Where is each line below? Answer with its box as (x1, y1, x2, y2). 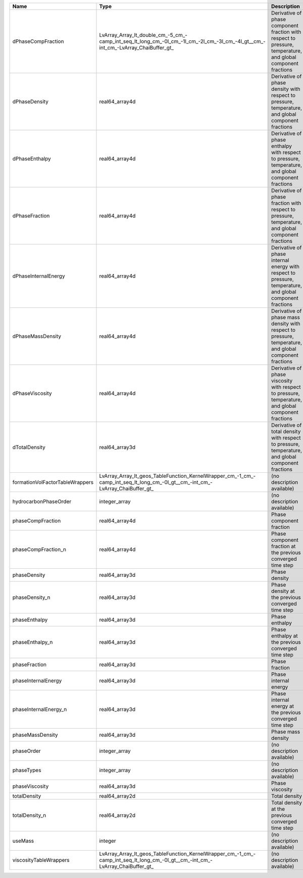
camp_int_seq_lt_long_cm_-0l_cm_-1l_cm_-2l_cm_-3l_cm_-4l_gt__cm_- (99, 38, 266, 45)
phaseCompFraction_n (12, 546, 67, 553)
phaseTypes (12, 767, 41, 774)
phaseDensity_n (12, 594, 50, 600)
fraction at (271, 543, 296, 550)
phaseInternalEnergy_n (12, 706, 67, 712)
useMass (12, 838, 34, 844)
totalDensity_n (12, 812, 46, 818)
